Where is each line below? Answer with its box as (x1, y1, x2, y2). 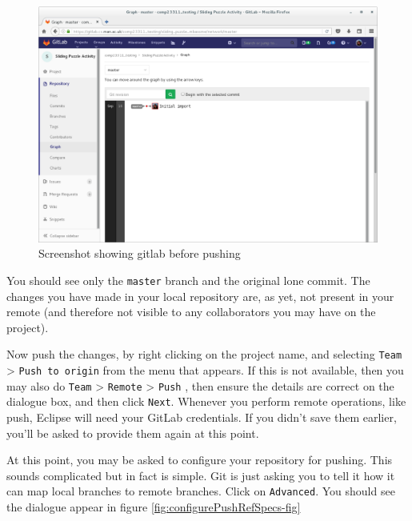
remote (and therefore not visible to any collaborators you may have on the (6, 303, 376, 320)
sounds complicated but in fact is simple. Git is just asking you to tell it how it (6, 467, 395, 483)
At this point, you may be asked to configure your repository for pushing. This (6, 451, 393, 468)
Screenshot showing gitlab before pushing (38, 245, 241, 262)
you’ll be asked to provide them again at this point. (6, 424, 259, 441)
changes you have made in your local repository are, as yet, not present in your (6, 287, 394, 304)
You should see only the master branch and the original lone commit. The (6, 272, 370, 288)
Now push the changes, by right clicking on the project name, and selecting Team (6, 346, 402, 363)
